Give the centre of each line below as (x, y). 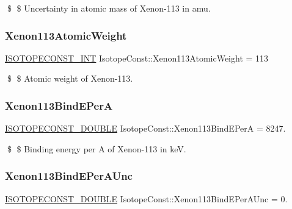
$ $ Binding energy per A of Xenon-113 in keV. (97, 148)
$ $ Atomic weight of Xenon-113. (70, 78)
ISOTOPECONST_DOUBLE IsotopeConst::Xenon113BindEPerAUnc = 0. (146, 198)
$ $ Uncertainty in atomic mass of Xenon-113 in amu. (109, 8)
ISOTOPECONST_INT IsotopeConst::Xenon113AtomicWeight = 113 (137, 58)
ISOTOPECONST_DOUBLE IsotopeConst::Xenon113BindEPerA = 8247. (145, 128)
